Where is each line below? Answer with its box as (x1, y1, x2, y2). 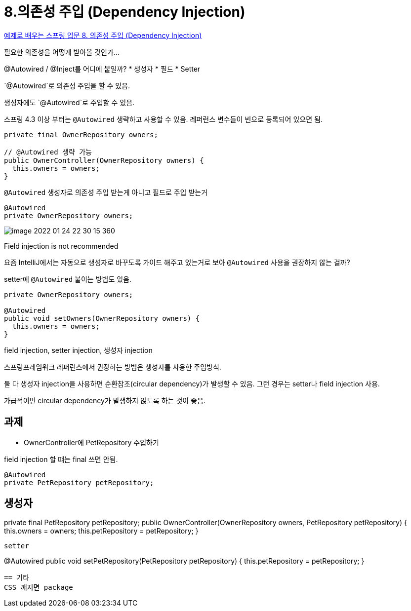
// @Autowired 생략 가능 (4, 148, 92, 156)
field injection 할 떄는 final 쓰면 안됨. (4, 455, 118, 463)
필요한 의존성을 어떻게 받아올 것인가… (4, 47, 120, 56)
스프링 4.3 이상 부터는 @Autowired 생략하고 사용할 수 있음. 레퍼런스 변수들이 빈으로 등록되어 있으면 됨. (4, 115, 323, 123)
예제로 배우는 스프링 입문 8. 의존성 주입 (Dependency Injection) (4, 31, 202, 39)
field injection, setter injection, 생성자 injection (4, 345, 153, 354)
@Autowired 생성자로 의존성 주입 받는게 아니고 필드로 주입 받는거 (4, 188, 208, 196)
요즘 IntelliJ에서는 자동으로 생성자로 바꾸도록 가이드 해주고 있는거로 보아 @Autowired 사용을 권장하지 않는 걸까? (4, 258, 350, 267)
